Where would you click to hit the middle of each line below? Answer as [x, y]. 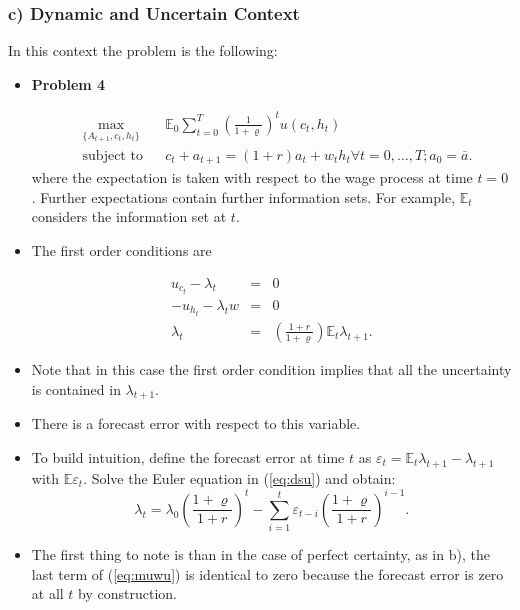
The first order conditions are [121, 250]
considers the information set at [129, 216]
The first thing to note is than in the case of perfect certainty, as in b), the [260, 554]
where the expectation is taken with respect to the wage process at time [252, 177]
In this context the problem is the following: [143, 50]
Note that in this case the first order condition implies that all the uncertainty [271, 368]
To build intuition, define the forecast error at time [188, 456]
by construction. [127, 593]
